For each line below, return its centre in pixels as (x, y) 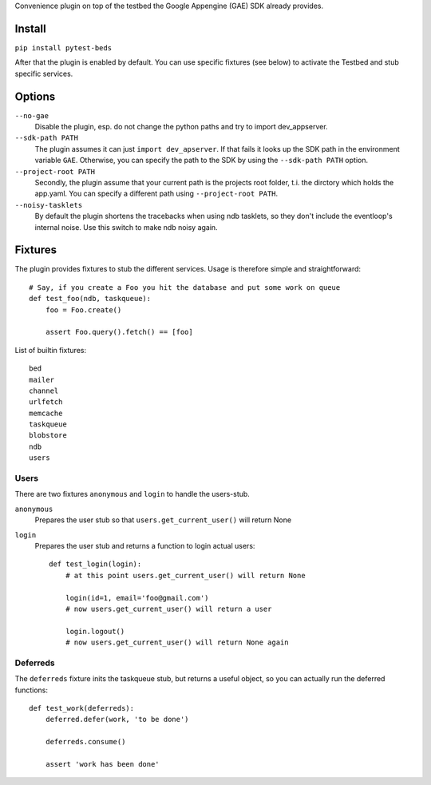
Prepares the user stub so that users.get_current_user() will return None (163, 520)
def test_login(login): (95, 564)
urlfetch (46, 402)
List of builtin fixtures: (51, 350)
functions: (31, 690)
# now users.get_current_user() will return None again (177, 642)
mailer (42, 380)
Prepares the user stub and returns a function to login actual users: (145, 545)
